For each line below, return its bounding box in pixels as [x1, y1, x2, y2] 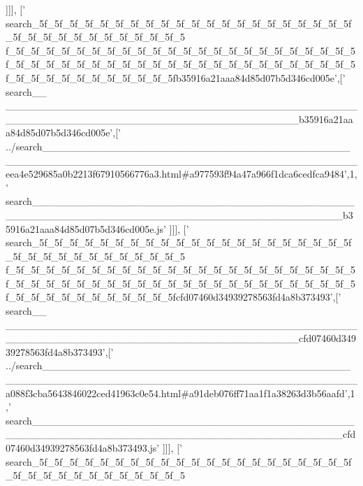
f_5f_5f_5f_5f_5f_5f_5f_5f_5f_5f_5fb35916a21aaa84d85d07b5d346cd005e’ [6, 70, 337, 85]
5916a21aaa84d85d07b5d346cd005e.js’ [6, 221, 166, 236]
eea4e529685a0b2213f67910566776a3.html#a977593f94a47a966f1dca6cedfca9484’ [6, 166, 347, 181]
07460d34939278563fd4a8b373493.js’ [6, 441, 160, 455]
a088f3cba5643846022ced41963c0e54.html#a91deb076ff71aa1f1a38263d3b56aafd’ [6, 385, 348, 400]
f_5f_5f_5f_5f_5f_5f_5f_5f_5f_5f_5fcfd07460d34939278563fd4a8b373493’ [6, 290, 333, 304]
